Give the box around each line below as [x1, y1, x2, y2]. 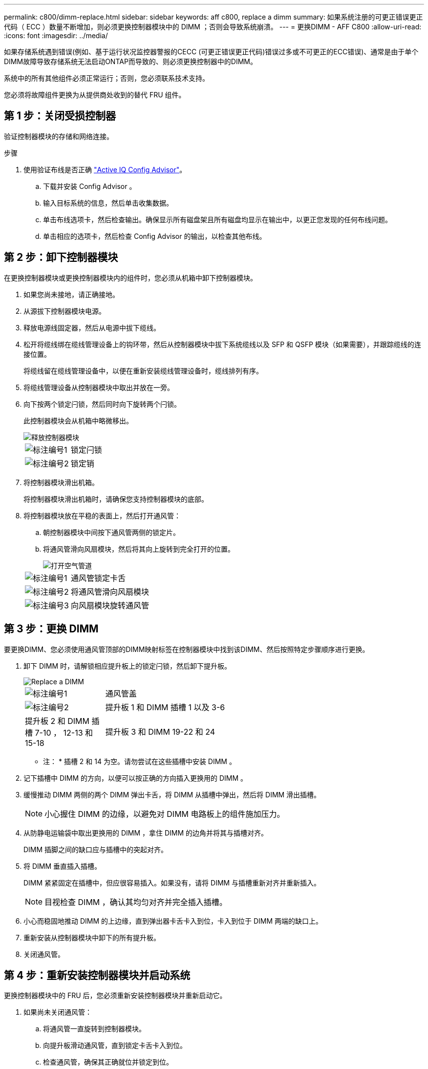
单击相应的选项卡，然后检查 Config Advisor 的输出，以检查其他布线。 [43, 232, 266, 240]
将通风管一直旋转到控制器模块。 [43, 1024, 146, 1033]
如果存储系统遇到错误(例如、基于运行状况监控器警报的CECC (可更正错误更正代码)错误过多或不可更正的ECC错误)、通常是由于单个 [4, 47, 419, 56]
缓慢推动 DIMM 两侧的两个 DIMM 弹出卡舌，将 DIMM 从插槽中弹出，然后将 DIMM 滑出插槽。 [23, 790, 321, 799]
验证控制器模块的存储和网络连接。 [4, 132, 113, 140]
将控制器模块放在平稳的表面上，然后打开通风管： [23, 511, 181, 520]
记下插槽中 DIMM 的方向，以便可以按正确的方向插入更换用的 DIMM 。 [23, 773, 248, 782]
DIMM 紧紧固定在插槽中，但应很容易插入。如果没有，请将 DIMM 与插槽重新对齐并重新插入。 [23, 878, 321, 887]
